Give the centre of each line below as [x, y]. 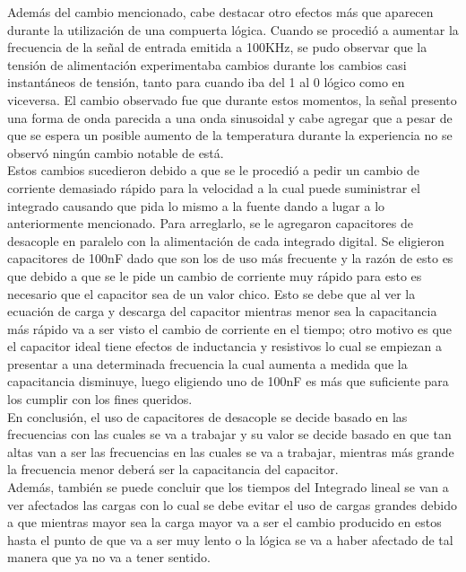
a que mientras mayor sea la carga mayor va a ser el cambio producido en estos [224, 522]
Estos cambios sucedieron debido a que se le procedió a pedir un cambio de [213, 170]
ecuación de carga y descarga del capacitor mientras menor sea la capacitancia [222, 311]
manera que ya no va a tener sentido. [109, 557]
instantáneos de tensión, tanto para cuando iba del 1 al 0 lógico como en [206, 82]
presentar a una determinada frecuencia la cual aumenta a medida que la [207, 363]
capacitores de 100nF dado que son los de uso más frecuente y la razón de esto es [230, 258]
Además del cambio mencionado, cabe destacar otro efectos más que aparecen [220, 12]
